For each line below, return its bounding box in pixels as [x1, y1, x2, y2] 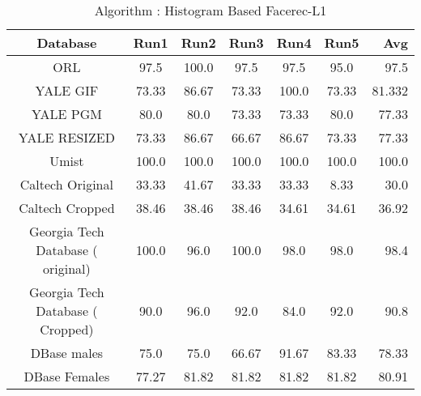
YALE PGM [31, 104, 102, 123]
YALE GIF [35, 81, 99, 100]
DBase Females [23, 367, 110, 385]
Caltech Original [19, 175, 113, 194]
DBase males [30, 343, 104, 362]
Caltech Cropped [19, 198, 115, 217]
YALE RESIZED [18, 128, 115, 147]
